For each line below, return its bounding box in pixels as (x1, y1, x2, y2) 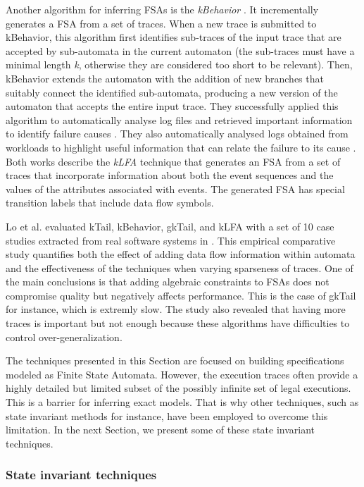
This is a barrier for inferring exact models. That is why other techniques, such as (6, 395, 359, 409)
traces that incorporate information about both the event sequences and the (6, 168, 334, 183)
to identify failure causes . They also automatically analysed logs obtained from (6, 126, 349, 141)
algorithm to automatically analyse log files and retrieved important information (6, 112, 353, 127)
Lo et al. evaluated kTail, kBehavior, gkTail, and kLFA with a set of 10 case (6, 218, 334, 233)
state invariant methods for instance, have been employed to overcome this (6, 408, 328, 423)
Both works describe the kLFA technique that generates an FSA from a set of (6, 154, 341, 168)
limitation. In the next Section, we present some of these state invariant (6, 422, 315, 437)
